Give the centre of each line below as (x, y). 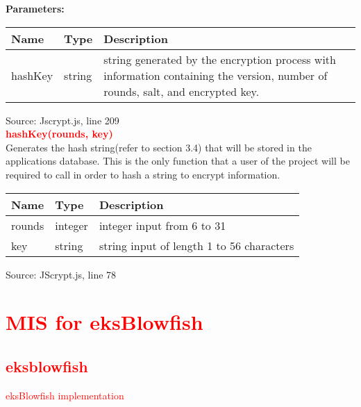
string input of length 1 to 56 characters (196, 245)
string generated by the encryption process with (220, 59)
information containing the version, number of (216, 75)
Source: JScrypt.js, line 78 (61, 274)
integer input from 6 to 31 (162, 225)
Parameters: (35, 8)
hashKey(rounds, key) (59, 134)
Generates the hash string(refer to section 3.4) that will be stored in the (159, 147)
